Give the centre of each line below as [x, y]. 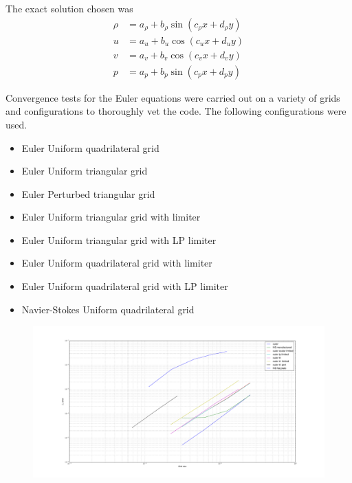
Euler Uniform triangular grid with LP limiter [119, 239]
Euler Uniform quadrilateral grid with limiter [117, 263]
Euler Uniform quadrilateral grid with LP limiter [125, 286]
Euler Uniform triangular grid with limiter [111, 217]
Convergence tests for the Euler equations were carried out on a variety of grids [173, 97]
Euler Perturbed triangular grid [88, 193]
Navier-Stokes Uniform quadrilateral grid [108, 309]
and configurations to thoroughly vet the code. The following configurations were [176, 111]
